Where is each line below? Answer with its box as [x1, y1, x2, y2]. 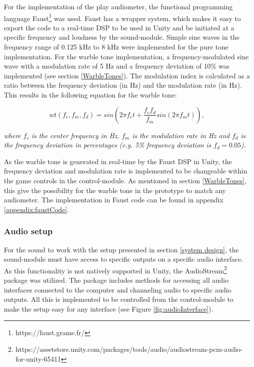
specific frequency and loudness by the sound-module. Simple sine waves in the [4, 32, 240, 42]
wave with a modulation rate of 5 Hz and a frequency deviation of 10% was [4, 61, 230, 71]
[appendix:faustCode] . [4, 204, 69, 214]
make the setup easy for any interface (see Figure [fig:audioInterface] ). [4, 303, 213, 314]
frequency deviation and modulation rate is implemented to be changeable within [4, 166, 247, 176]
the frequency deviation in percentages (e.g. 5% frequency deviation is [4, 140, 212, 150]
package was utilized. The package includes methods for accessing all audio [4, 275, 229, 285]
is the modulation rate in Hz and [132, 130, 230, 140]
